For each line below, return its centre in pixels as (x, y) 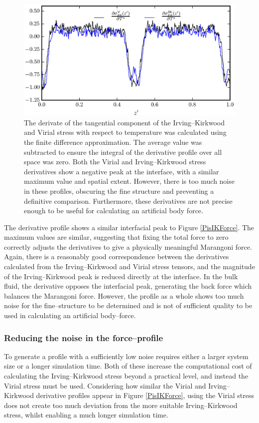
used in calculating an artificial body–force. (70, 315)
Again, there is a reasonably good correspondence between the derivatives (117, 256)
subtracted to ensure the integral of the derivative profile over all (123, 152)
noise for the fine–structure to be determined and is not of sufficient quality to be (128, 305)
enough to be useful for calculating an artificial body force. (114, 211)
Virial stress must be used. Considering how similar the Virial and (105, 385)
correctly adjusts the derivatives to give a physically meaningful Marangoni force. (128, 246)
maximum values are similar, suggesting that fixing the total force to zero (116, 237)
